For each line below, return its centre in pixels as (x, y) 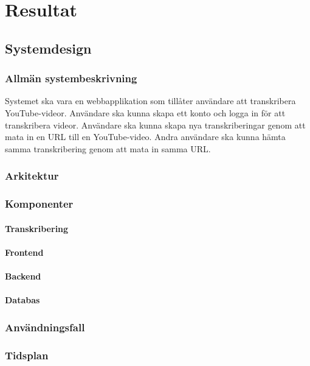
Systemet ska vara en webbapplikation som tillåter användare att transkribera (150, 101)
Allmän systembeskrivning (71, 78)
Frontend (24, 252)
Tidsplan (27, 355)
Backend (23, 276)
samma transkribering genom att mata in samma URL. (108, 148)
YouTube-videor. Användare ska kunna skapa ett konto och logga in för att (145, 112)
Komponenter (39, 204)
